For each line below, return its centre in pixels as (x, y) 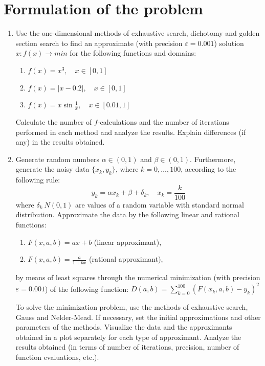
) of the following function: (87, 289)
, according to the (208, 169)
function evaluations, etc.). (57, 357)
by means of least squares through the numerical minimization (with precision (138, 277)
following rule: (38, 180)
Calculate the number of (54, 121)
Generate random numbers (58, 159)
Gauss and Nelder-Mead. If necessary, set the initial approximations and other (138, 317)
